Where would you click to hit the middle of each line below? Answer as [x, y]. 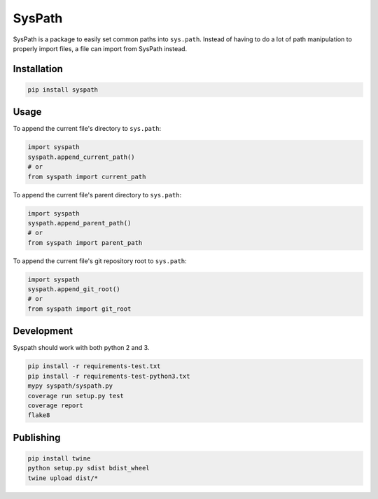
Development [43, 331]
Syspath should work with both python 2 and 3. [81, 348]
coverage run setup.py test [76, 396]
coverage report [56, 405]
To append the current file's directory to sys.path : [87, 129]
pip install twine [59, 458]
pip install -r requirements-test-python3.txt [109, 376]
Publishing [37, 437]
